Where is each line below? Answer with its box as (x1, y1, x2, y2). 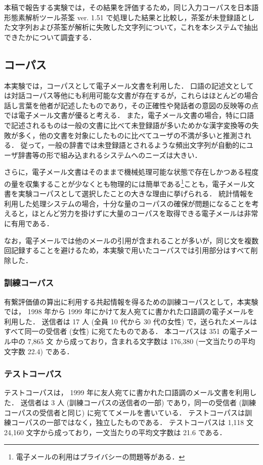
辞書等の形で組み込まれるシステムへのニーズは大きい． (18, 149, 202, 160)
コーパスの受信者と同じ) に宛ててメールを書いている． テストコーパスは (4, 407, 245, 417)
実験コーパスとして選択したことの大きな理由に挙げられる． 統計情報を (18, 188, 254, 199)
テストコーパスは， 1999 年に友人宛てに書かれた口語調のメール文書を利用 (4, 387, 250, 398)
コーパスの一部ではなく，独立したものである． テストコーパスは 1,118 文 (11, 417, 254, 428)
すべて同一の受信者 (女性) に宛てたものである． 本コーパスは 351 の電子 (4, 326, 244, 336)
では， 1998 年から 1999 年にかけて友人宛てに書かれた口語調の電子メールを (4, 306, 254, 317)
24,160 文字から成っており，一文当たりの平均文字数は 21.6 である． (4, 427, 227, 437)
